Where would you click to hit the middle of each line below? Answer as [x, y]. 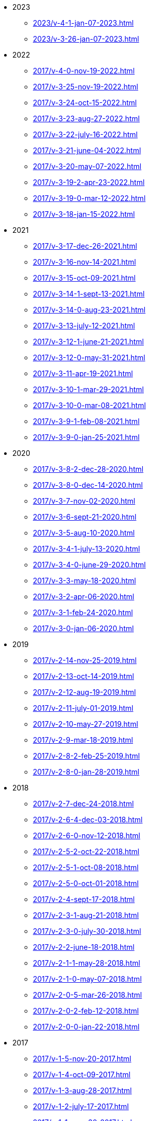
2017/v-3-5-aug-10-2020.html [84, 533]
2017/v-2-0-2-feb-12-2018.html [86, 1011]
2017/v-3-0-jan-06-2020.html [83, 628]
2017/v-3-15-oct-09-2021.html [84, 278]
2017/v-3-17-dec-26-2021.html [85, 246]
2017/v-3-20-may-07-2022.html [87, 166]
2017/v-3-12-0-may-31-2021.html [89, 357]
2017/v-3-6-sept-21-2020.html [85, 517]
